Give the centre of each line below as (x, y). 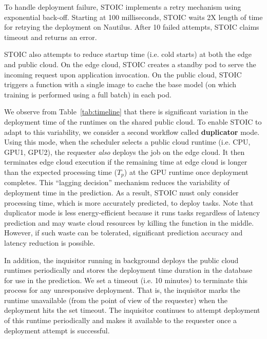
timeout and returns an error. (51, 37)
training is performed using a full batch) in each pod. (88, 94)
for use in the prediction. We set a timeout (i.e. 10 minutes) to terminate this (126, 280)
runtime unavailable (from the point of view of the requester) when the (116, 300)
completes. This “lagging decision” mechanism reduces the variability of (117, 182)
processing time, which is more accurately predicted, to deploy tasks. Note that (129, 202)
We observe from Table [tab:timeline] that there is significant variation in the (126, 112)
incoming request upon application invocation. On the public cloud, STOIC (123, 74)
